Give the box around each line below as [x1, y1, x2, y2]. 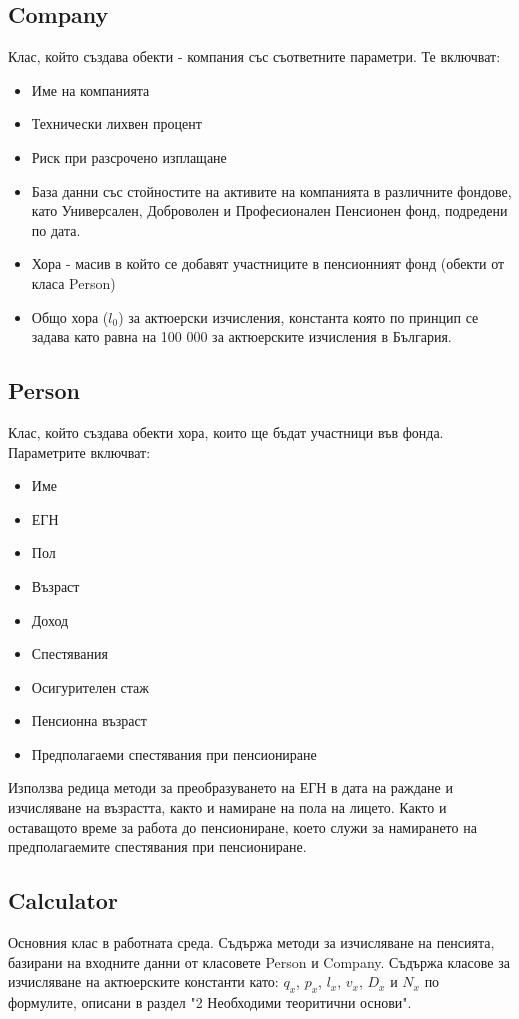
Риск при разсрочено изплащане [31, 146, 227, 167]
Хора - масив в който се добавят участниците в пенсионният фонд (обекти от [31, 253, 505, 274]
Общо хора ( [31, 306, 109, 327]
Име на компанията [31, 79, 150, 100]
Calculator [8, 885, 118, 916]
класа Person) [31, 272, 116, 293]
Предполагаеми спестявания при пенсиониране [31, 743, 317, 764]
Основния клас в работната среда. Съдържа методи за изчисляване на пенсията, [8, 932, 495, 953]
